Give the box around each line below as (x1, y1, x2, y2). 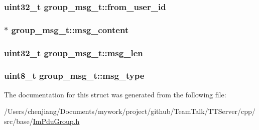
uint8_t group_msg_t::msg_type (4, 69, 145, 82)
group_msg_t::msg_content (11, 23, 129, 36)
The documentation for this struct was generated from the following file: (4, 89, 226, 99)
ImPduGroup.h (33, 115, 80, 126)
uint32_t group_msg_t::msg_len (4, 46, 143, 59)
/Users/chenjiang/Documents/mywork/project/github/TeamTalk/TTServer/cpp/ (4, 106, 255, 116)
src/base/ (4, 115, 33, 126)
